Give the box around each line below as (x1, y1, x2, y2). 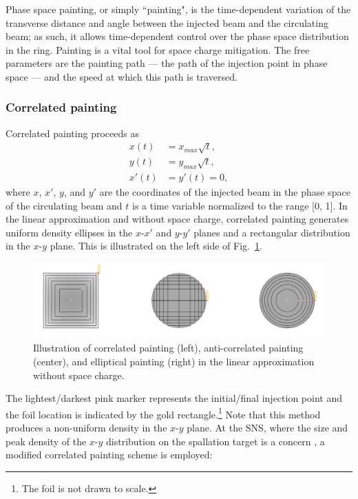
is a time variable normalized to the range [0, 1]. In (132, 198, 348, 212)
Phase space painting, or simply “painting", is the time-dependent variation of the (6, 2, 351, 16)
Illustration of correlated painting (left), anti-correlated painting (33, 340, 304, 355)
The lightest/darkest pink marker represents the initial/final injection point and (6, 391, 342, 405)
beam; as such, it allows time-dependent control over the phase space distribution (6, 29, 349, 43)
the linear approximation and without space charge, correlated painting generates (6, 212, 349, 226)
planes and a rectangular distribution (193, 225, 350, 239)
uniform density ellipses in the (6, 225, 133, 239)
